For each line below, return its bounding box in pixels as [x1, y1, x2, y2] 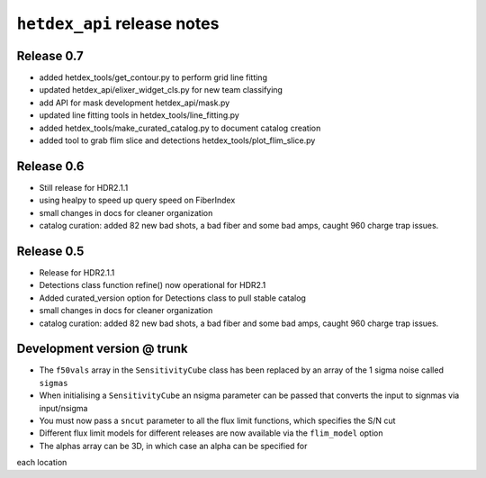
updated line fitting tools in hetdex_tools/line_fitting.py [39, 110, 240, 121]
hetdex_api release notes [16, 14, 220, 33]
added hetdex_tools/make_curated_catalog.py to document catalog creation [39, 122, 321, 133]
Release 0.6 [16, 158, 85, 174]
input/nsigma [39, 402, 88, 413]
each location [16, 457, 67, 468]
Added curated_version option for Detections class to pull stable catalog [39, 293, 306, 303]
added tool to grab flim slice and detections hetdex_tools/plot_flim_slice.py [39, 135, 316, 146]
